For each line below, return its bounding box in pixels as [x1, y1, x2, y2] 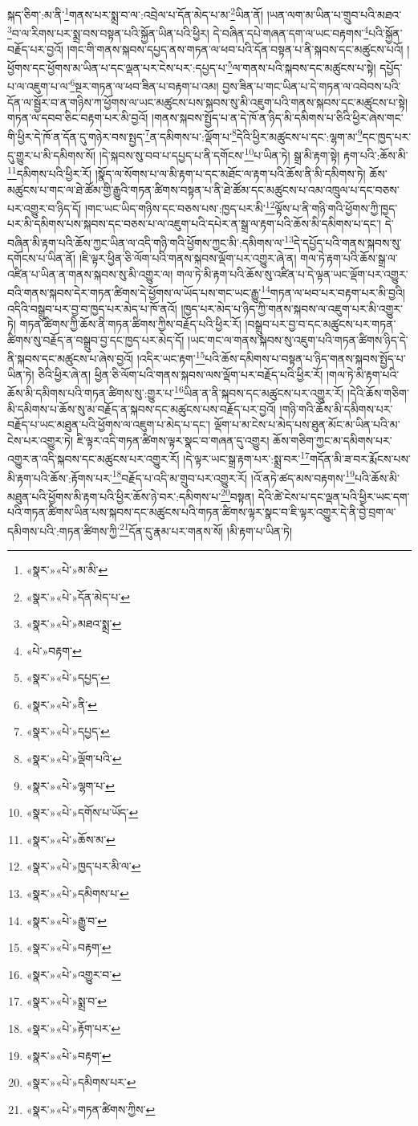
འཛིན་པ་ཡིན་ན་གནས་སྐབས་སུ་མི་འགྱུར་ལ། [7, 265, 173, 282]
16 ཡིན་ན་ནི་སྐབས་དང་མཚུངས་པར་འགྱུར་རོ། [174, 382, 344, 401]
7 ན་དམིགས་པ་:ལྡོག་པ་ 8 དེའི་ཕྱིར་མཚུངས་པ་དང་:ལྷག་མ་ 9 [144, 125, 363, 145]
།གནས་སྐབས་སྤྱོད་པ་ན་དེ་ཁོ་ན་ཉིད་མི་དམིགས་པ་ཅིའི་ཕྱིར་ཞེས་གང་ [152, 109, 404, 126]
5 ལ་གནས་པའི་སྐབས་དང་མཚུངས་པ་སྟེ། [227, 57, 376, 75]
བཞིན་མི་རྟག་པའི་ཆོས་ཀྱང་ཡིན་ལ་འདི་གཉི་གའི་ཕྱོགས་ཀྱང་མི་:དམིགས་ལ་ [7, 234, 285, 251]
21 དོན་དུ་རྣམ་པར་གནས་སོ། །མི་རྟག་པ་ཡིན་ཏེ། [119, 520, 293, 539]
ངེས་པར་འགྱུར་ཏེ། [7, 431, 74, 448]
